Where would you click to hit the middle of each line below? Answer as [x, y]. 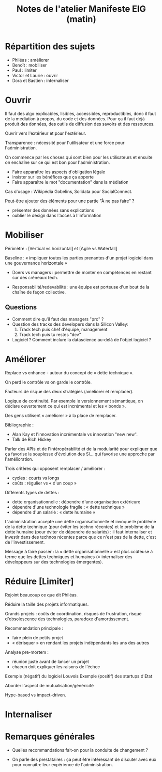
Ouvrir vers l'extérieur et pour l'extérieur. [45, 133]
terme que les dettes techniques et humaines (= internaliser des [69, 557]
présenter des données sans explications [53, 210]
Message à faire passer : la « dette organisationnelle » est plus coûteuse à [79, 551]
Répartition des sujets [50, 47]
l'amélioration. [19, 459]
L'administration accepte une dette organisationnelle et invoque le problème [81, 521]
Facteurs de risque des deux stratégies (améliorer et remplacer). [69, 391]
